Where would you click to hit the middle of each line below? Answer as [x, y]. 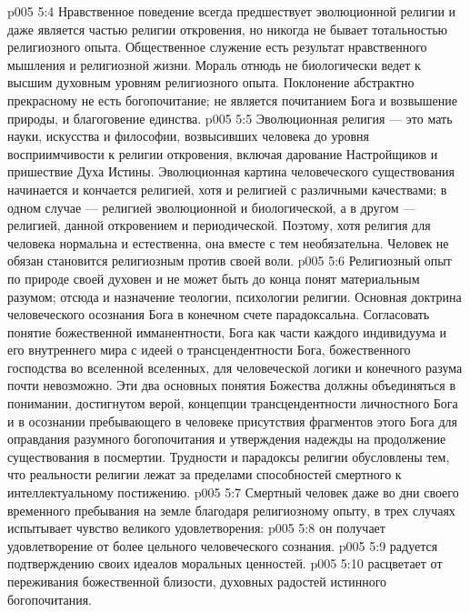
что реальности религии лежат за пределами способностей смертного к [205, 474]
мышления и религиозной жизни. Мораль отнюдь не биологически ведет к [214, 64]
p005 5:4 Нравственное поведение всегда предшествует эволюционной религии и [232, 11]
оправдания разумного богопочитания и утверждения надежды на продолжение [227, 439]
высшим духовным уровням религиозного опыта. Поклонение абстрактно [211, 82]
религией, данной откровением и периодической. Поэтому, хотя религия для [219, 225]
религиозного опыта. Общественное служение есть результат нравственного [217, 47]
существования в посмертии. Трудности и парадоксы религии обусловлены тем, [229, 456]
